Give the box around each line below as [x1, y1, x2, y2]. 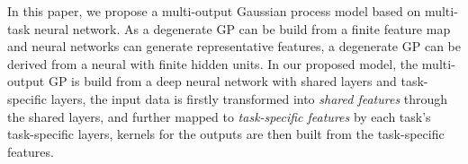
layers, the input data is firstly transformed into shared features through [50, 89, 448, 108]
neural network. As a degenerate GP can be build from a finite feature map [34, 19, 451, 38]
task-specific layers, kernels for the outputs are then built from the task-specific [7, 125, 445, 143]
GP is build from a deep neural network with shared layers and [48, 72, 397, 91]
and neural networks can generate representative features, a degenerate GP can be [7, 37, 461, 56]
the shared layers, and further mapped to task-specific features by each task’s [7, 107, 431, 125]
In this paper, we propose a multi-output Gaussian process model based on [7, 2, 421, 20]
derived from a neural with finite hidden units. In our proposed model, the [7, 54, 418, 73]
